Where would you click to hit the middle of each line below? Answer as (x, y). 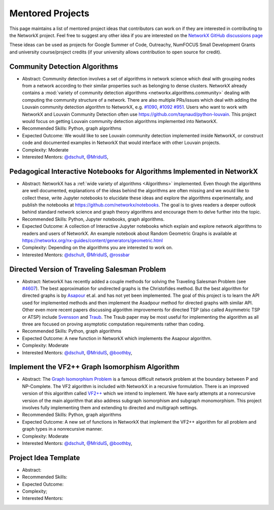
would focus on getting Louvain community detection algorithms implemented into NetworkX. (120, 121)
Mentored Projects (49, 13)
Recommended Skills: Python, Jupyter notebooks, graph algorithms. (93, 219)
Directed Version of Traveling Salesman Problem (88, 269)
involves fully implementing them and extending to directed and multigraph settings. (110, 408)
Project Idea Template (45, 458)
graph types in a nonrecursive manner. (63, 429)
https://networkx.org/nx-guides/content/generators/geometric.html (93, 240)
